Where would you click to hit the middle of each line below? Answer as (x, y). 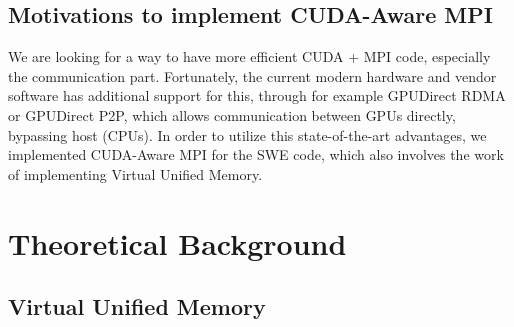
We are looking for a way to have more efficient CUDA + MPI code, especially (249, 56)
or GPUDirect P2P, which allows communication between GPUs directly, (232, 114)
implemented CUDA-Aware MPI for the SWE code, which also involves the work (256, 154)
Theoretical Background (177, 242)
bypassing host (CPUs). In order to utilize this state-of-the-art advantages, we (247, 134)
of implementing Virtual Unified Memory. (135, 173)
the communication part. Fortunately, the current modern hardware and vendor (252, 75)
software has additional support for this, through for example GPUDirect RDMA (257, 95)
